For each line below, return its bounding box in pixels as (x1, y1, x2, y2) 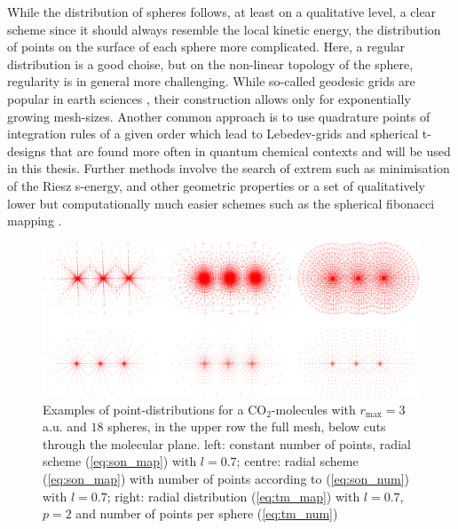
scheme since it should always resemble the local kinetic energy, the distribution (7, 20, 441, 38)
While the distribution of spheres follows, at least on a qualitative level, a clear (7, 3, 437, 20)
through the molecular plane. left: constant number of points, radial (43, 434, 411, 453)
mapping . (7, 211, 62, 230)
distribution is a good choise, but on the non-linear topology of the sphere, (7, 54, 414, 73)
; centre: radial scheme (236, 452, 359, 470)
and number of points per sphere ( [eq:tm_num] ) (75, 504, 338, 523)
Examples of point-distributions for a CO (43, 399, 267, 418)
